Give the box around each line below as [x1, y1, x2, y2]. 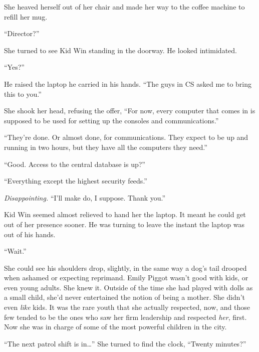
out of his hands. [4, 229, 56, 239]
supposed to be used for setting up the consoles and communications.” [4, 115, 219, 125]
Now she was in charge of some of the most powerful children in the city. [4, 321, 227, 332]
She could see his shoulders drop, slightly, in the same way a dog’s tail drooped [4, 262, 247, 273]
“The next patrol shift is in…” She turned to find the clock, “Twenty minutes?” [4, 338, 246, 348]
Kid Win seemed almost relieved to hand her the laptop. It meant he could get [4, 209, 246, 220]
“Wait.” [4, 246, 27, 256]
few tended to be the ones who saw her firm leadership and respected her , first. [4, 311, 247, 322]
